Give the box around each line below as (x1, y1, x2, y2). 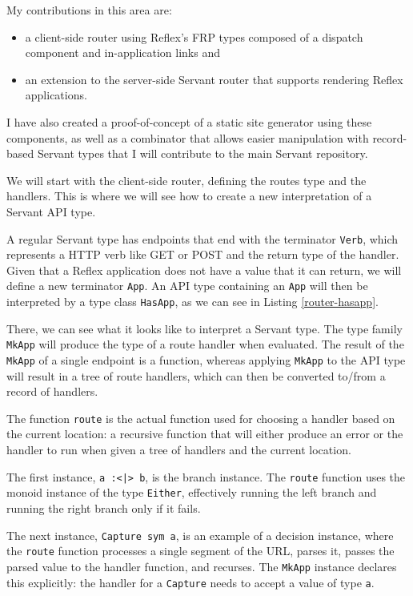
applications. (25, 87, 87, 103)
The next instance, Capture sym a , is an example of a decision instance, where (6, 526, 394, 543)
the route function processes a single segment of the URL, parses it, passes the (6, 542, 395, 559)
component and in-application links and (25, 44, 220, 61)
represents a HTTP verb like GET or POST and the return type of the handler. (6, 246, 399, 263)
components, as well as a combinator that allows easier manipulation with (6, 129, 369, 146)
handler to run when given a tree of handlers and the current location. (6, 441, 351, 458)
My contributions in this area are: (6, 2, 172, 18)
